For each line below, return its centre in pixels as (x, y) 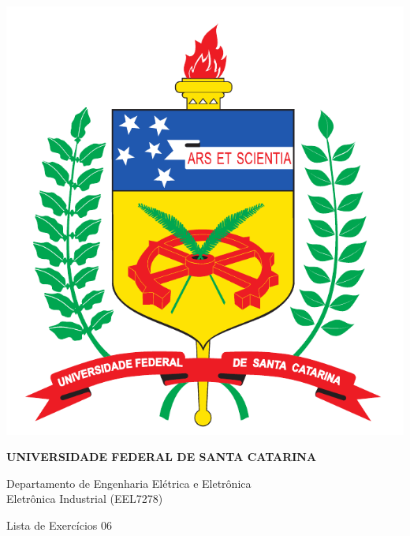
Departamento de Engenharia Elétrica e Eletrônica (129, 483)
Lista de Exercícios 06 (59, 525)
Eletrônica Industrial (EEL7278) (85, 499)
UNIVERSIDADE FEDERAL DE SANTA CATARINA (162, 457)
